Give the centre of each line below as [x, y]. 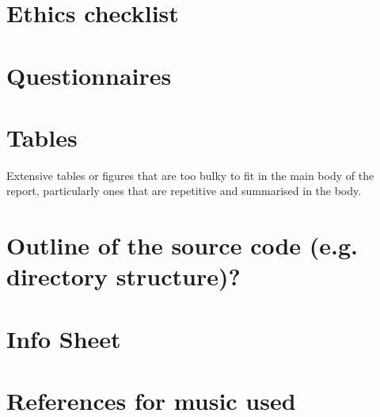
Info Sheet [64, 338]
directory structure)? [123, 276]
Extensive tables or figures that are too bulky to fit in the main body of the [190, 175]
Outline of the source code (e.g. [182, 245]
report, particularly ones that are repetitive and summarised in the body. [184, 191]
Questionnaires [89, 75]
